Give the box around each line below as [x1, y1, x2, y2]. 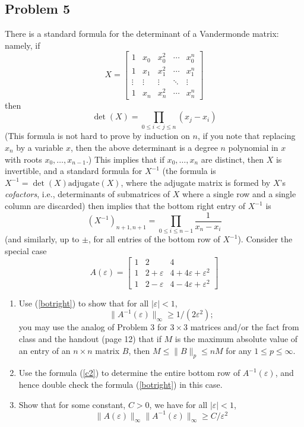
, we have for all [149, 398, 208, 410]
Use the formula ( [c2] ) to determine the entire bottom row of [18, 366, 240, 379]
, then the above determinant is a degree [71, 141, 218, 154]
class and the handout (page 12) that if [18, 333, 161, 345]
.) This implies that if [85, 153, 164, 165]
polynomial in [228, 141, 278, 154]
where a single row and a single [182, 188, 296, 200]
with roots [5, 153, 42, 165]
